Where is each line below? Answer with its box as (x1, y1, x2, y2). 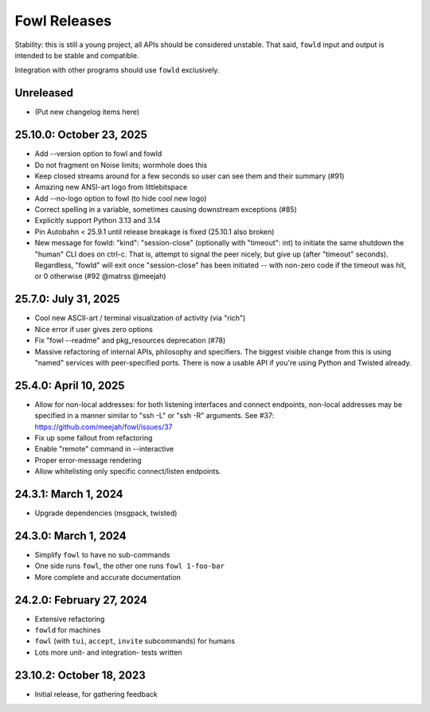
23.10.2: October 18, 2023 (14, 668, 147, 682)
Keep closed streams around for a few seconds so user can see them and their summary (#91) (34, 171, 345, 181)
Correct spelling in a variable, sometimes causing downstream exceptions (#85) (34, 205, 298, 214)
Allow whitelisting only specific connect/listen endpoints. (34, 467, 221, 476)
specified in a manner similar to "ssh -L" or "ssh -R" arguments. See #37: (34, 411, 275, 421)
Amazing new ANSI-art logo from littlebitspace (34, 182, 188, 192)
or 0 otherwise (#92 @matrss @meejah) (34, 272, 166, 281)
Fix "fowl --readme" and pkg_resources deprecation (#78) (34, 335, 226, 346)
